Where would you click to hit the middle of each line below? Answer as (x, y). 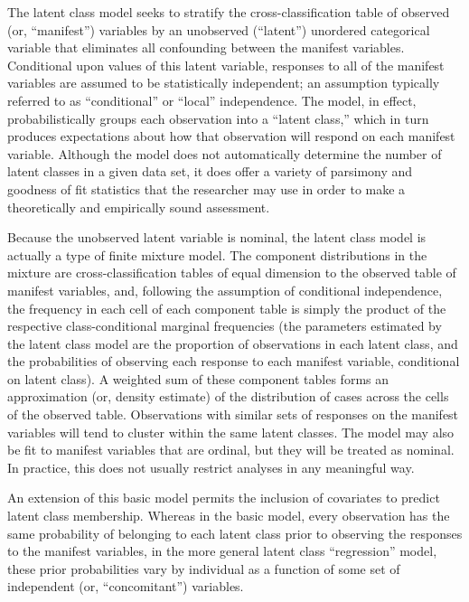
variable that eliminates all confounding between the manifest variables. (206, 47)
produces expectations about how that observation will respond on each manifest (231, 136)
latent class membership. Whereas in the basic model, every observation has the (229, 516)
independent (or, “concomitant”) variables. (126, 586)
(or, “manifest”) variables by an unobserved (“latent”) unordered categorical (219, 29)
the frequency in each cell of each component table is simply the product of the (227, 308)
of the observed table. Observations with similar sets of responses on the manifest (233, 414)
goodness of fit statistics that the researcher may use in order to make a (206, 188)
